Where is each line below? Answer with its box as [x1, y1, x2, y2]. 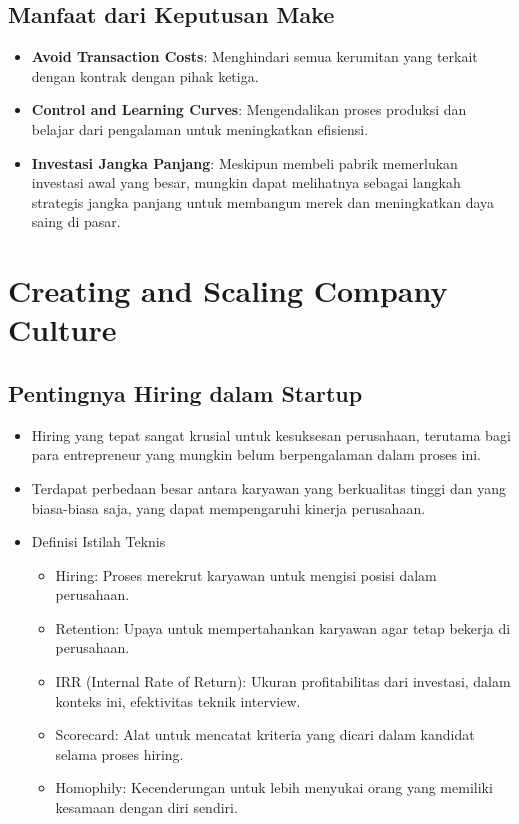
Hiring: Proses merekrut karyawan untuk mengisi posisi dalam [55, 564, 437, 585]
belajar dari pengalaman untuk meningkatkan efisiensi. [31, 118, 369, 139]
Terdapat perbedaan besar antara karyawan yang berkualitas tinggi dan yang [31, 477, 506, 498]
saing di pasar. [31, 211, 121, 232]
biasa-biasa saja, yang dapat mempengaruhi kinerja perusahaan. [31, 497, 426, 518]
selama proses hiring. [55, 743, 184, 764]
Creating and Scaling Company [8, 270, 448, 311]
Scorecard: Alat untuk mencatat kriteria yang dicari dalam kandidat [55, 724, 475, 745]
